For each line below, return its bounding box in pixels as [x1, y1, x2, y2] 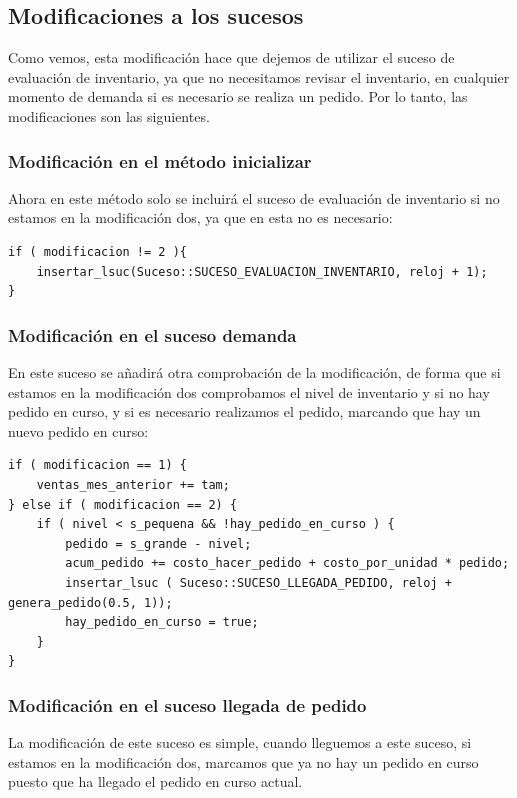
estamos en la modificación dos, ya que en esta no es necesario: [8, 207, 393, 228]
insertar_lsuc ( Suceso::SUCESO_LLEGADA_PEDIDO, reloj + [65, 575, 452, 590]
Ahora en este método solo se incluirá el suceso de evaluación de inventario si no [8, 187, 500, 208]
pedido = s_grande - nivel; [65, 536, 252, 551]
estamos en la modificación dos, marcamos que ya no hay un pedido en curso [8, 751, 479, 772]
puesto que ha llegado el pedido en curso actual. [8, 771, 303, 792]
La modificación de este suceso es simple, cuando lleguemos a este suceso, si [8, 732, 472, 753]
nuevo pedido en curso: [8, 420, 149, 441]
